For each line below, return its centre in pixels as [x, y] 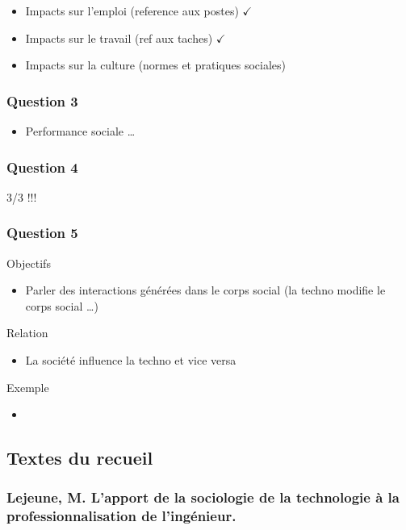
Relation [27, 333]
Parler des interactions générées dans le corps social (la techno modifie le [205, 290]
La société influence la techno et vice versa [131, 360]
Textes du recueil [80, 458]
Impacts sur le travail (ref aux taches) [119, 38]
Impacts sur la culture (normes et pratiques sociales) [155, 65]
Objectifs [29, 263]
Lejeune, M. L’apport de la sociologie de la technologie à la [203, 497]
